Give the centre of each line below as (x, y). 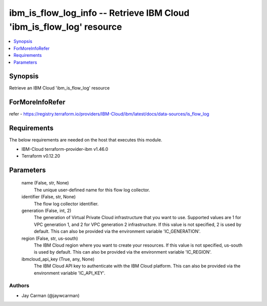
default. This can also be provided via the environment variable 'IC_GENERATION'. (117, 231)
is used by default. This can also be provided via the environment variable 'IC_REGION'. (123, 252)
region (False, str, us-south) (50, 238)
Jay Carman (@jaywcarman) (51, 295)
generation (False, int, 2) (46, 211)
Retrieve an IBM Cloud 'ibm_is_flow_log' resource (59, 88)
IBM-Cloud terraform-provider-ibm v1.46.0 (65, 149)
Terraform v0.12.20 (41, 156)
